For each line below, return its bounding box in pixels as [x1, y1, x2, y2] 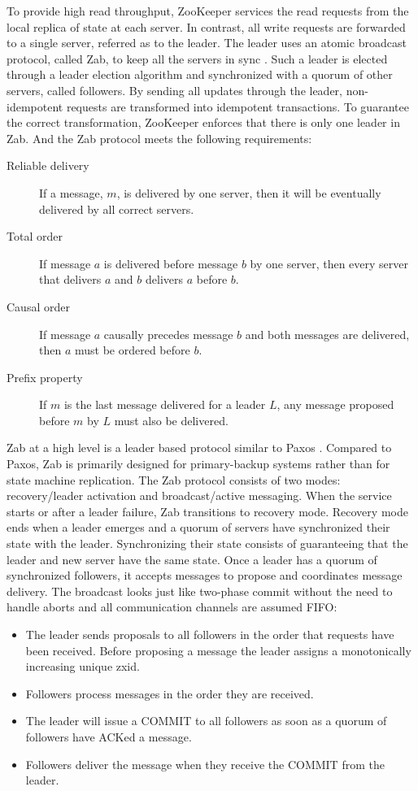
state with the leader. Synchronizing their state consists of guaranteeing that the [7, 535, 408, 552]
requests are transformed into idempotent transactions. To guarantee [66, 98, 409, 115]
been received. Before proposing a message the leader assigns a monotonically [25, 641, 411, 658]
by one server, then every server [250, 254, 408, 272]
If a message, [39, 184, 103, 201]
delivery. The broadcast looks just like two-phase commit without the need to [7, 582, 393, 599]
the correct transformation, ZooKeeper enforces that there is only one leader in [7, 114, 400, 131]
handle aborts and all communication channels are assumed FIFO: [7, 598, 337, 615]
